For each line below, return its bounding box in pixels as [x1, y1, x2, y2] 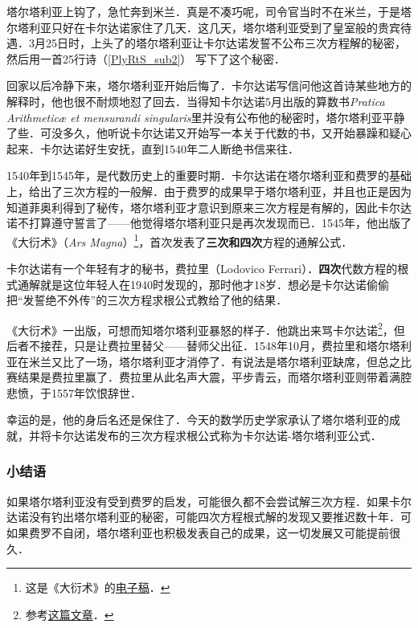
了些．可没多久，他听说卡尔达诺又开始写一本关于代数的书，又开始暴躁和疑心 [6, 124, 412, 141]
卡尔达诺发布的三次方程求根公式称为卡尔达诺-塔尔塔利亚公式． [51, 426, 382, 443]
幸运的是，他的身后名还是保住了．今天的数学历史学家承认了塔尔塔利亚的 [6, 411, 389, 428]
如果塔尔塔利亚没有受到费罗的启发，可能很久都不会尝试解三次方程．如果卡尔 [6, 492, 412, 509]
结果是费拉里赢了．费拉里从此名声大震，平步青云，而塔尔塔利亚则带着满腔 [17, 369, 412, 385]
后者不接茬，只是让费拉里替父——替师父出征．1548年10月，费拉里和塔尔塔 [6, 337, 400, 353]
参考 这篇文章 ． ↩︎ [25, 606, 114, 622]
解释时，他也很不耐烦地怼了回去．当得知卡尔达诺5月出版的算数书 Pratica [6, 92, 385, 109]
